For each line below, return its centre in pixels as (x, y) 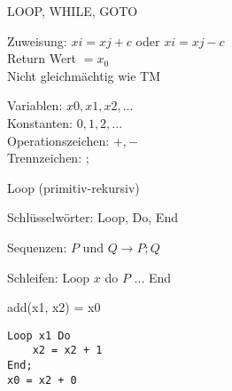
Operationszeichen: (58, 140)
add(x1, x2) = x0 (54, 307)
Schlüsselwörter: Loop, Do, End (93, 217)
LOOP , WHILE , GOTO (73, 11)
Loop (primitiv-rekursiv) (73, 187)
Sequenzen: (37, 247)
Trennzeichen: (45, 158)
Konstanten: (40, 122)
